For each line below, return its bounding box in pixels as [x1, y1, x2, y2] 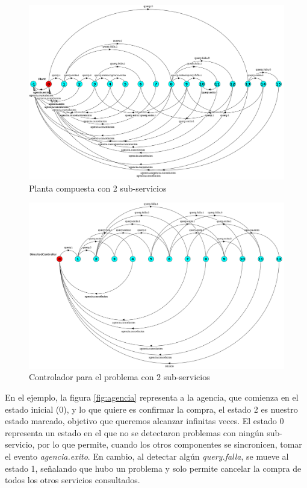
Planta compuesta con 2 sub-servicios [29, 181, 167, 194]
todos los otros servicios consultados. [5, 474, 140, 486]
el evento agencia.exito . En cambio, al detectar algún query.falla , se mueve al [5, 449, 289, 462]
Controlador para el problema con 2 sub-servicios [29, 371, 210, 383]
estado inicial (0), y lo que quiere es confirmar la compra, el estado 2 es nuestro [5, 402, 298, 415]
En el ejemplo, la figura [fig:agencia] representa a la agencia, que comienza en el [5, 390, 299, 403]
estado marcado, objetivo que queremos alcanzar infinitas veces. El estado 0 [5, 414, 284, 427]
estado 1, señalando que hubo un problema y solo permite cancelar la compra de [5, 461, 302, 474]
